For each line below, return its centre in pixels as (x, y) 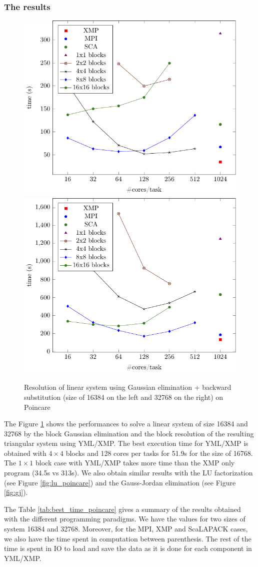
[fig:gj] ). (16, 492)
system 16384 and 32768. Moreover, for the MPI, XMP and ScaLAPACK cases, (126, 529)
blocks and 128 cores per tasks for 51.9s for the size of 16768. (159, 453)
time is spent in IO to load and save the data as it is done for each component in (128, 548)
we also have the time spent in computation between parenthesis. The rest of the (128, 538)
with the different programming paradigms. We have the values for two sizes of (125, 519)
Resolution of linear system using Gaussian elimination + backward (128, 387)
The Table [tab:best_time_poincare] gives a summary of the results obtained (122, 509)
